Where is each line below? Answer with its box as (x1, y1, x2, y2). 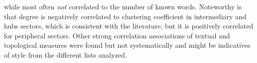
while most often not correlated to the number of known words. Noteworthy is (4, 1, 242, 11)
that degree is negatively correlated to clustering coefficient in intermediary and (4, 11, 247, 21)
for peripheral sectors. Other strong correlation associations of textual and (4, 30, 230, 40)
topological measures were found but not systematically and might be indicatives (4, 40, 251, 50)
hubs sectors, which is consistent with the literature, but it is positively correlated (4, 21, 254, 31)
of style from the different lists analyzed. (4, 49, 127, 60)
